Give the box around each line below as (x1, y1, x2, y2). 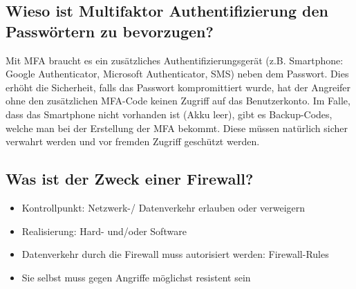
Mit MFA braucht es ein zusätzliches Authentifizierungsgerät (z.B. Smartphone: (6, 53, 344, 67)
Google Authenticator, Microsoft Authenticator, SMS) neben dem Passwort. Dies (6, 66, 349, 81)
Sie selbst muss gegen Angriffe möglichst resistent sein (21, 270, 251, 284)
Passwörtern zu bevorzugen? (6, 20, 214, 41)
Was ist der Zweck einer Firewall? (6, 168, 254, 189)
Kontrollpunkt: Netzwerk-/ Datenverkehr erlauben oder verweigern (21, 200, 306, 214)
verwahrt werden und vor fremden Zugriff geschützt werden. (6, 134, 260, 149)
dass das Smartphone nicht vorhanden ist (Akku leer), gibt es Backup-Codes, (6, 106, 332, 121)
